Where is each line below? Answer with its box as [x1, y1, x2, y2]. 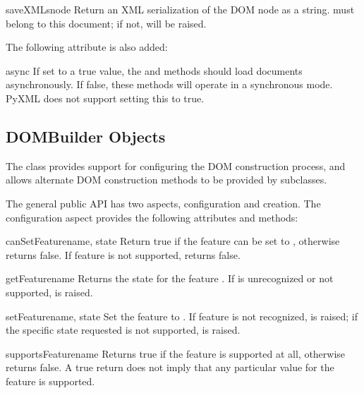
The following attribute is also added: [6, 40, 168, 54]
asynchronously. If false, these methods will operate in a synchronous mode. [6, 77, 333, 92]
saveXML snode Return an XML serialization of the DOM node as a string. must [6, 2, 355, 16]
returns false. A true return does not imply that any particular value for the [6, 360, 334, 375]
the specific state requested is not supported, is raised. [6, 322, 241, 337]
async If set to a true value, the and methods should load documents [6, 63, 303, 78]
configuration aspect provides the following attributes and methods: [6, 210, 298, 224]
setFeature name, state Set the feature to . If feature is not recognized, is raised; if [6, 308, 358, 323]
